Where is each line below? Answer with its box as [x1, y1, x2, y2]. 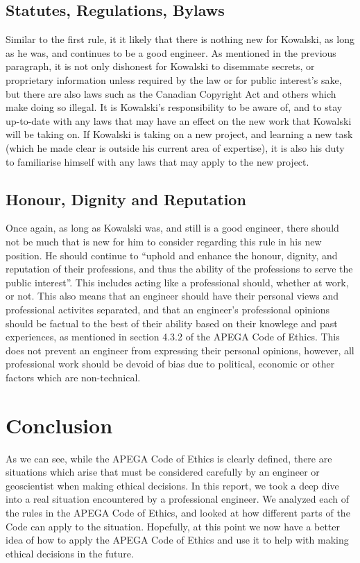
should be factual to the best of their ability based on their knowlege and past [6, 315, 338, 330]
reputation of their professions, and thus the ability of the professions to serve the [6, 261, 353, 276]
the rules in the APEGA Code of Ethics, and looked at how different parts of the [6, 505, 350, 519]
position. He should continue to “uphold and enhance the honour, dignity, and [6, 248, 338, 262]
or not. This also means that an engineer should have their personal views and [6, 288, 339, 303]
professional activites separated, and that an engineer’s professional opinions [6, 302, 330, 316]
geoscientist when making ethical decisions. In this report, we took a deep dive [6, 478, 339, 492]
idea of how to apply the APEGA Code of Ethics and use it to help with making [6, 532, 349, 547]
